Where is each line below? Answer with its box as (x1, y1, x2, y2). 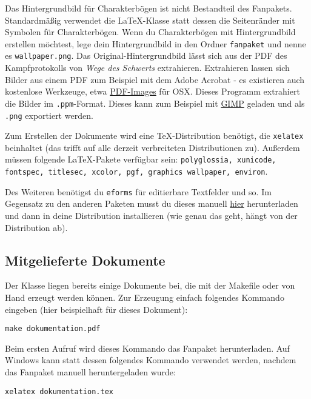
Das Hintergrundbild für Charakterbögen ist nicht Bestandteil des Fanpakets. (5, 2, 292, 14)
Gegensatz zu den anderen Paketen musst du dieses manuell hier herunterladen (5, 197, 298, 210)
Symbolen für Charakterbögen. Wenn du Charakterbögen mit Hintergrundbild (5, 25, 296, 38)
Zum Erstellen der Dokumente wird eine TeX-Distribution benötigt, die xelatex (5, 129, 304, 142)
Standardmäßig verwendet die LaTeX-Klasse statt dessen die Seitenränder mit (5, 13, 295, 26)
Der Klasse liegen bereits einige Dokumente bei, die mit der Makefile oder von (5, 279, 295, 292)
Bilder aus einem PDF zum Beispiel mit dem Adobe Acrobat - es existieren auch (5, 73, 305, 85)
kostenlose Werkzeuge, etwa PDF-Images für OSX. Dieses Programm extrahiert (5, 85, 300, 98)
